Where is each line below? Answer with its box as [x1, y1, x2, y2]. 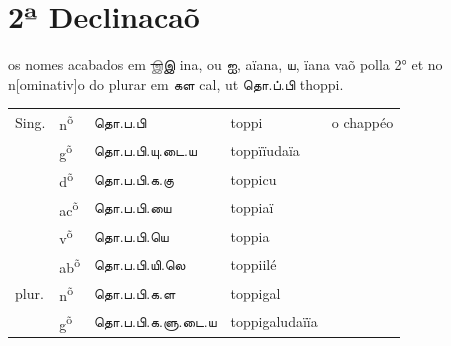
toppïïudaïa [230, 140, 300, 161]
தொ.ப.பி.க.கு [94, 168, 174, 189]
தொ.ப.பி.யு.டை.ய [94, 140, 197, 161]
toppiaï [230, 197, 274, 218]
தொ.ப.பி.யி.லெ [94, 254, 186, 275]
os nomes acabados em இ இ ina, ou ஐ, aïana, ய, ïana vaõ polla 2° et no [8, 54, 443, 75]
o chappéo [331, 111, 394, 132]
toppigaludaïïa [230, 311, 318, 332]
